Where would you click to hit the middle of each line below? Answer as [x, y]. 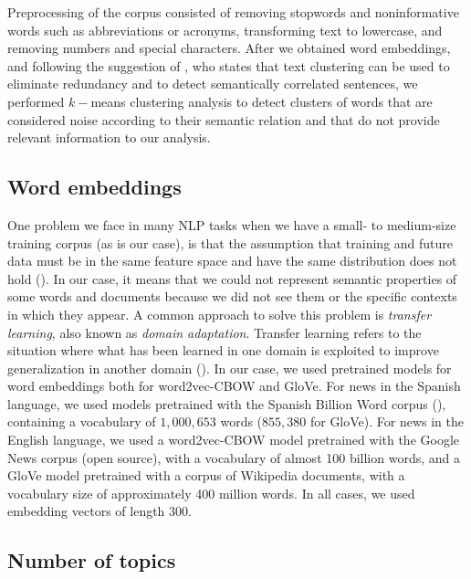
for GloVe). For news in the [387, 421]
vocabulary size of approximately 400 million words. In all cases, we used [211, 493]
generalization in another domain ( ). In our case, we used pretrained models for [230, 368]
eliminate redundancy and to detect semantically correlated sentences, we [213, 84]
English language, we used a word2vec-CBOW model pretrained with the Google [234, 440]
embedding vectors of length [86, 511]
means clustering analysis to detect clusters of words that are [262, 101]
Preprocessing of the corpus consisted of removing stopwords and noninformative [233, 12]
